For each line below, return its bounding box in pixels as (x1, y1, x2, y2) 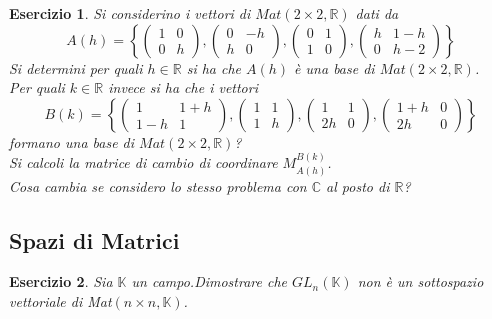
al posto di (326, 175, 390, 196)
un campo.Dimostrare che (131, 271, 288, 292)
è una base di (294, 57, 375, 78)
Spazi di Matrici (9, 224, 180, 255)
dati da (355, 3, 399, 23)
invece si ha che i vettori (108, 77, 258, 98)
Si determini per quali (9, 57, 143, 78)
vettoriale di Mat (9, 291, 112, 311)
